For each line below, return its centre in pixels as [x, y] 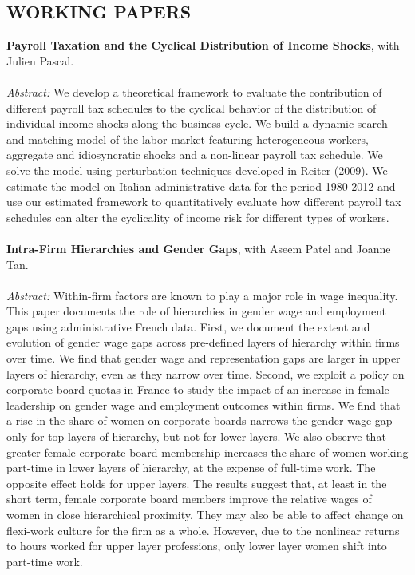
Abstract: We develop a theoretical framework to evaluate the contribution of [194, 91]
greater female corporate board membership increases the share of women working [207, 452]
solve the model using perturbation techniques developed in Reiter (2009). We [197, 170]
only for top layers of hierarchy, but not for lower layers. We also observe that [196, 436]
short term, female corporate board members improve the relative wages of [189, 499]
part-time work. [45, 561]
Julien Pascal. [40, 60]
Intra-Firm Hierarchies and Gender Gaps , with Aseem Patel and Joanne [199, 248]
